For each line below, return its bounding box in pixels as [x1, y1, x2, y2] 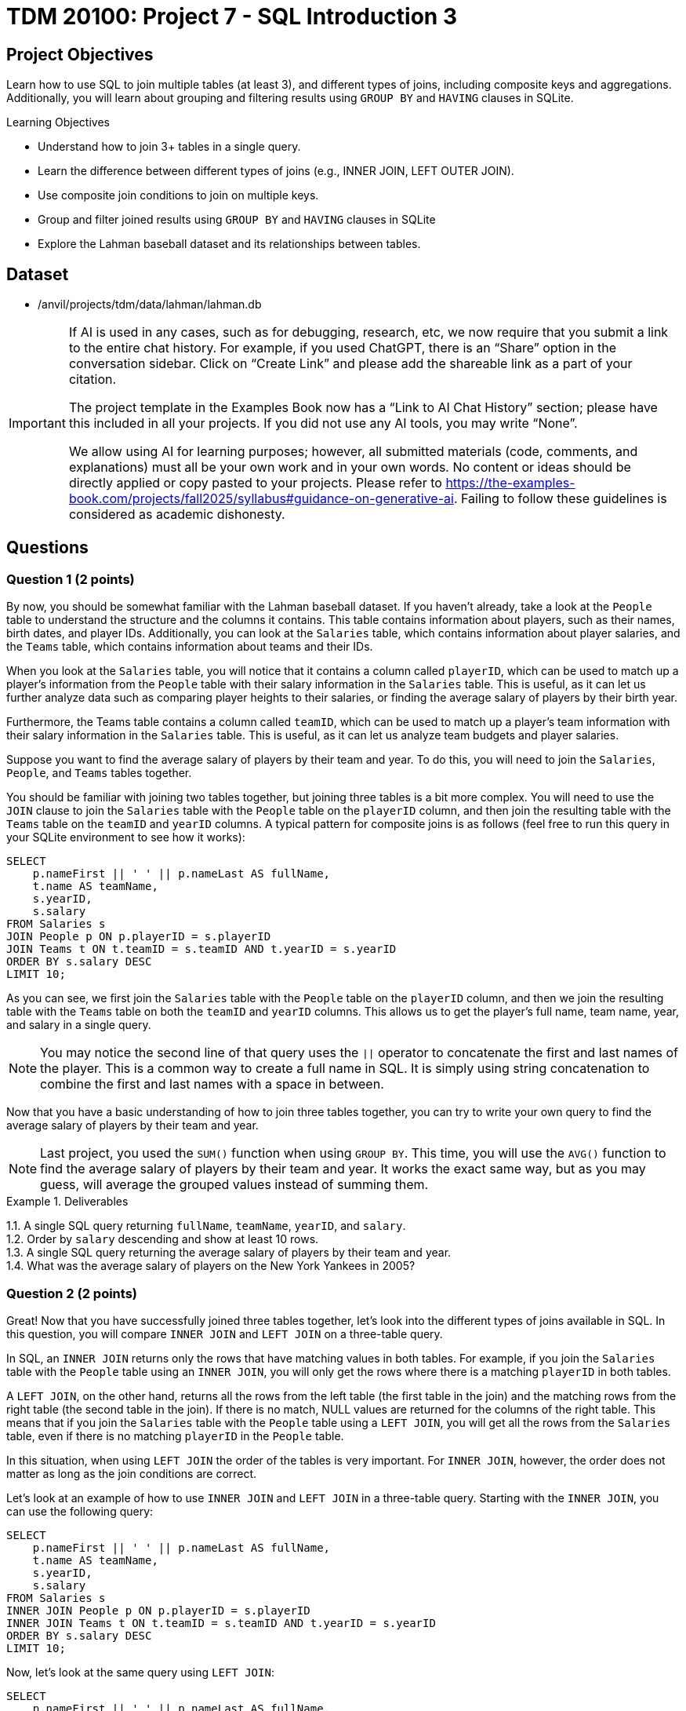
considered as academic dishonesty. [68, 506, 285, 523]
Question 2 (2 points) [6, 1285, 138, 1301]
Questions [6, 538, 89, 558]
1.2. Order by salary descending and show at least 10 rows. [6, 1232, 319, 1246]
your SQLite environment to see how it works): [6, 830, 245, 845]
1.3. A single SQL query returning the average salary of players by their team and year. [6, 1246, 452, 1260]
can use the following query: [6, 1504, 154, 1518]
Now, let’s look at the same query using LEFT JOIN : [6, 1665, 274, 1679]
